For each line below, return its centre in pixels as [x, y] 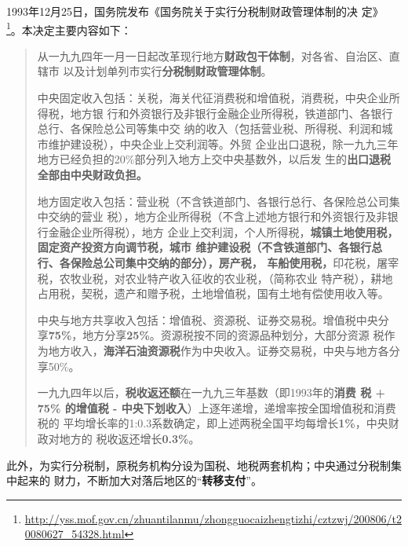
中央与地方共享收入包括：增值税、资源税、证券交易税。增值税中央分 [213, 319]
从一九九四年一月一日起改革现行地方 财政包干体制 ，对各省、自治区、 [213, 55]
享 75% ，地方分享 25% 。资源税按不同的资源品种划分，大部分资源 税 [211, 335]
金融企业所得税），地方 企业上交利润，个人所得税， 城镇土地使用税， [223, 231]
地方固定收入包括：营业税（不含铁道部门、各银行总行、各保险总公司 [213, 201]
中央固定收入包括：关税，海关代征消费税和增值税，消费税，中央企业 [213, 98]
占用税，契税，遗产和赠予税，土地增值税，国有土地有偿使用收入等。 [213, 293]
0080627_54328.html [75, 534]
